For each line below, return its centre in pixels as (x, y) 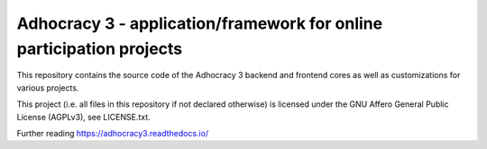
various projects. (48, 88)
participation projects (100, 48)
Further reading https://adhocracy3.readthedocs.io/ (113, 133)
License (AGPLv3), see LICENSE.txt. (83, 117)
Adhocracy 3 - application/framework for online (200, 23)
